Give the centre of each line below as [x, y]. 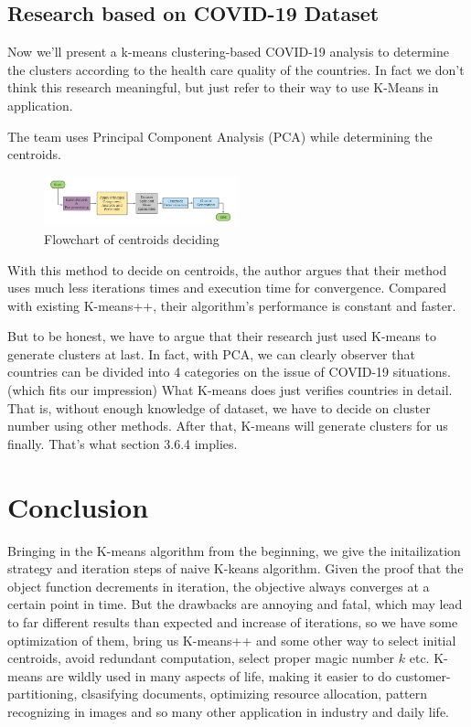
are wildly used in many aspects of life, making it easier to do [219, 675]
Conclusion [78, 506]
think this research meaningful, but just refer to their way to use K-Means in [223, 87]
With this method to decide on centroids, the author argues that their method [227, 269]
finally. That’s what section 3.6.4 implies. [123, 443]
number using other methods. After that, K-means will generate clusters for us [228, 426]
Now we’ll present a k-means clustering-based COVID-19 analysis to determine [228, 52]
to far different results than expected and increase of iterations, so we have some [233, 621]
